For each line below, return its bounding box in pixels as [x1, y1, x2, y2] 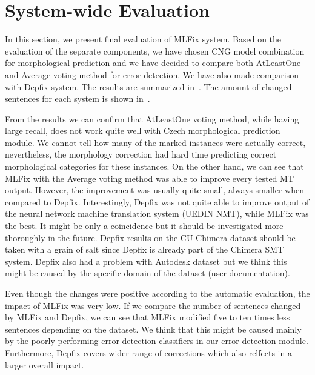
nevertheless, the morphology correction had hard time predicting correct [5, 148, 277, 161]
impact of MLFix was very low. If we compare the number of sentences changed [5, 299, 301, 311]
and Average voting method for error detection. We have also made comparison [5, 68, 299, 81]
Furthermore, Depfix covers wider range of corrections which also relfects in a [5, 346, 292, 359]
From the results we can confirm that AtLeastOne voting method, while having [5, 112, 299, 125]
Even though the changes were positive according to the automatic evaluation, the [5, 287, 310, 299]
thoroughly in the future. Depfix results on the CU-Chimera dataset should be [5, 231, 296, 244]
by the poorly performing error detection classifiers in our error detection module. [5, 334, 308, 347]
